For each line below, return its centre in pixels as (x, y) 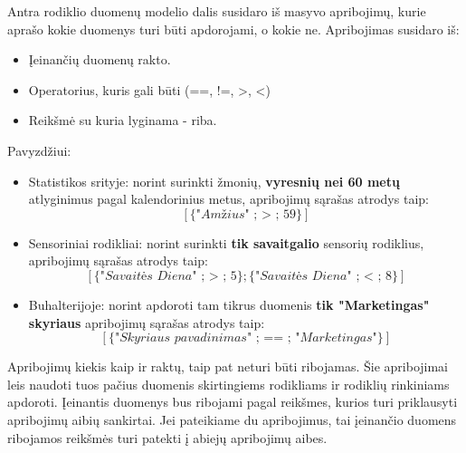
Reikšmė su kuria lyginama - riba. (123, 120)
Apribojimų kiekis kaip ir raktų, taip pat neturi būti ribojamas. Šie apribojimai (228, 366)
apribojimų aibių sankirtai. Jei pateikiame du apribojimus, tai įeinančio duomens (232, 419)
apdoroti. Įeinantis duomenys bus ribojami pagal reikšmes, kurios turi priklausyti (233, 402)
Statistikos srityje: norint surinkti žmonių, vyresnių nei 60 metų (214, 181)
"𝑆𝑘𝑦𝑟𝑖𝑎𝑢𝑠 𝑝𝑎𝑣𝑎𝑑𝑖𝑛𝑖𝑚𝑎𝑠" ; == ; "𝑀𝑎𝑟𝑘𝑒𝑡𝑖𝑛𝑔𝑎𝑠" (246, 338)
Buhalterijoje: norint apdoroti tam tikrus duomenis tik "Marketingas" (229, 304)
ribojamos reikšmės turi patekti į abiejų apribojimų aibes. (167, 437)
